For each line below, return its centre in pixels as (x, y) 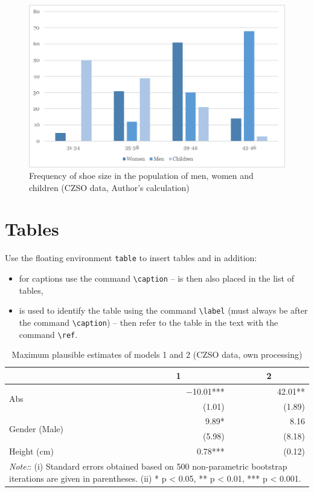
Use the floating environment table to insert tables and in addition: (131, 258)
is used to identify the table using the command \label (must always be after (163, 310)
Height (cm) (31, 451)
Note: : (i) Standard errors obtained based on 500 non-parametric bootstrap (148, 466)
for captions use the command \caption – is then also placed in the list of (156, 278)
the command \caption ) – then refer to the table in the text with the (149, 322)
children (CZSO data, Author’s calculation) (109, 187)
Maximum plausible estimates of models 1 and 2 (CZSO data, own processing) (157, 354)
